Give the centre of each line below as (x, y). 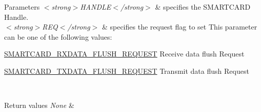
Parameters (22, 7)
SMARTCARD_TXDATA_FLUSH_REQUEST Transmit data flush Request (127, 71)
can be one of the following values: (58, 36)
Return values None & (39, 105)
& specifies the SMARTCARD (203, 7)
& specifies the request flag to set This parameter (179, 27)
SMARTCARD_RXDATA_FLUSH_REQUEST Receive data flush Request (124, 54)
